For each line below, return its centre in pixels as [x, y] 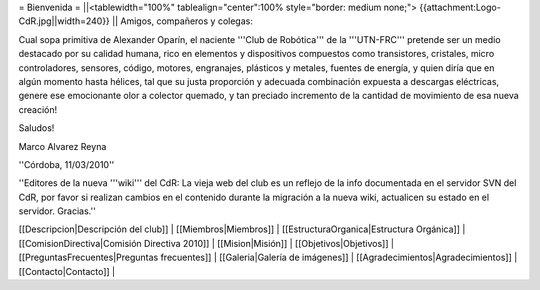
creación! [38, 109]
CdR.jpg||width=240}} [64, 21]
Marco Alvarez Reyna [62, 146]
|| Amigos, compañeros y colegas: [182, 21]
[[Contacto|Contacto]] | [66, 271]
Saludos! [36, 128]
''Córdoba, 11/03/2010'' [66, 164]
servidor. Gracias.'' [57, 211]
